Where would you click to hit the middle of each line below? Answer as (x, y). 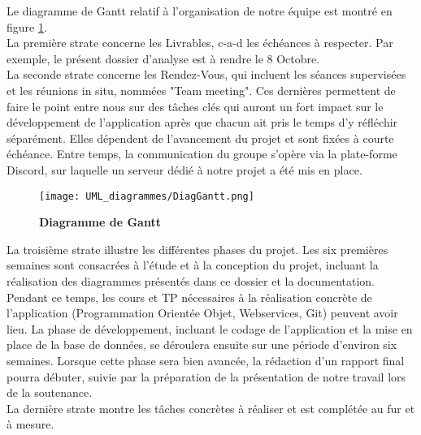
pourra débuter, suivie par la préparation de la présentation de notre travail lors (206, 376)
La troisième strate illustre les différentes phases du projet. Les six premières (197, 249)
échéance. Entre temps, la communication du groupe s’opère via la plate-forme (202, 154)
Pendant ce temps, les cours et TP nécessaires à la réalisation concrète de (189, 297)
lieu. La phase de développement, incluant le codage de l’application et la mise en (210, 328)
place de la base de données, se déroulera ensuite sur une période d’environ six (202, 345)
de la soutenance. (50, 392)
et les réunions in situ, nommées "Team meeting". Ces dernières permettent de (201, 90)
